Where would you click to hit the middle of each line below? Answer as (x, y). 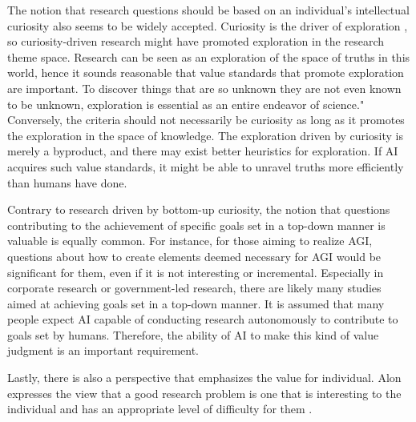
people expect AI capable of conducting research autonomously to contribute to (203, 319)
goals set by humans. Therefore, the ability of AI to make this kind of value (193, 334)
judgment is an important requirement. (103, 350)
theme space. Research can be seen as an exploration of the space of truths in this (209, 56)
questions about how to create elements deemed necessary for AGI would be (194, 256)
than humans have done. (67, 182)
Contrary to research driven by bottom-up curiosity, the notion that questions (199, 209)
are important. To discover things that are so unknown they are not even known (204, 88)
